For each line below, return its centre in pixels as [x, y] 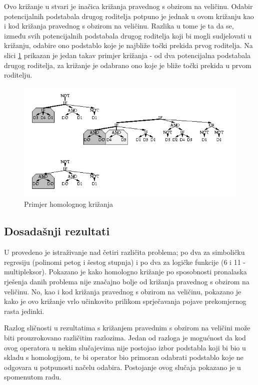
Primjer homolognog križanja [69, 204]
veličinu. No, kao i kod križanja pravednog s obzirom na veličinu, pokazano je [123, 291]
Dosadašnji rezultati [57, 231]
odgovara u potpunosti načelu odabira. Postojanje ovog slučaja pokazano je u [122, 367]
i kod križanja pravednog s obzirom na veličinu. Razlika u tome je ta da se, [119, 26]
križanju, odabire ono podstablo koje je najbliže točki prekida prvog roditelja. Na [128, 45]
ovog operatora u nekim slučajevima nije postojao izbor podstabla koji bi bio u [125, 347]
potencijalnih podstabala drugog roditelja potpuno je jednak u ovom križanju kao [129, 16]
